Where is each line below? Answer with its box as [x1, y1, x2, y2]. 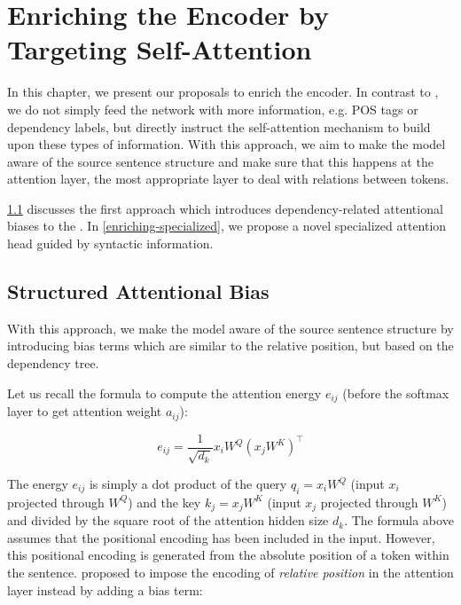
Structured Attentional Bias [7, 278, 270, 305]
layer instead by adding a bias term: [7, 580, 203, 599]
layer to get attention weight [7, 402, 162, 420]
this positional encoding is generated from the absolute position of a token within [7, 546, 449, 564]
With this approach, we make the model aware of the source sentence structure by [7, 318, 454, 337]
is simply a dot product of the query [89, 475, 287, 492]
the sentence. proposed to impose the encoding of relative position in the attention [7, 563, 454, 582]
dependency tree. [7, 354, 99, 373]
